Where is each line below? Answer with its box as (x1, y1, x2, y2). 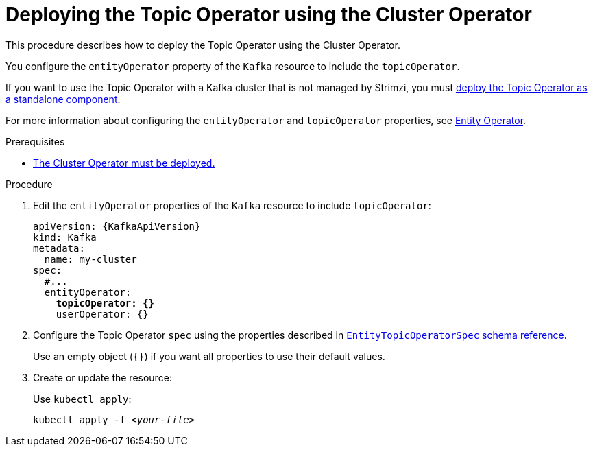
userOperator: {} (56, 308, 149, 320)
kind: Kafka (33, 231, 97, 243)
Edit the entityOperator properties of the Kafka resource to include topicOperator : (33, 199, 431, 211)
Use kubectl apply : (33, 392, 132, 405)
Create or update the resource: (33, 371, 172, 383)
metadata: (33, 242, 85, 254)
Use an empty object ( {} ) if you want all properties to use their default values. (33, 350, 385, 362)
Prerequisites (5, 135, 65, 147)
